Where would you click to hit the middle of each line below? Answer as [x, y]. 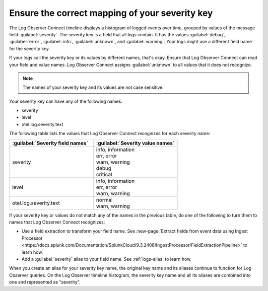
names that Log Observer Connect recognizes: [57, 222]
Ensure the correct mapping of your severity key [111, 13]
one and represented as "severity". [45, 282]
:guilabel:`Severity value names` [135, 143]
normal [104, 200]
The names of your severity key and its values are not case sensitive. [93, 87]
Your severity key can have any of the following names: [66, 101]
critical [104, 174]
